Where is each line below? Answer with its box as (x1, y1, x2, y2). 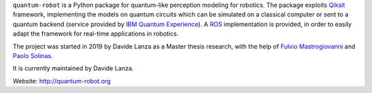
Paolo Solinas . (12, 51, 53, 59)
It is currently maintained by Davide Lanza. (12, 64, 134, 72)
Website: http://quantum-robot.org (12, 77, 111, 85)
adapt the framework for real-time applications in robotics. (12, 29, 179, 38)
